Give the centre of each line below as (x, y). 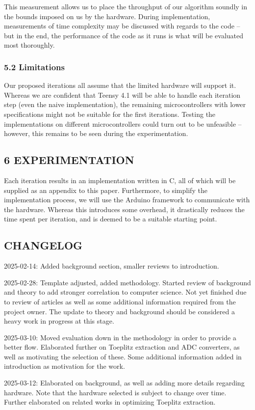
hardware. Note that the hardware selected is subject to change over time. (115, 392)
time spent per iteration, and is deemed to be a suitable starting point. (111, 219)
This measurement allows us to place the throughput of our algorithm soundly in (126, 6)
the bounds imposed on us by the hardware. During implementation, (107, 16)
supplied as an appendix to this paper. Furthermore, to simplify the (106, 190)
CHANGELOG (43, 245)
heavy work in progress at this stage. (59, 321)
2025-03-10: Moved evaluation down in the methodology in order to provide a (120, 337)
